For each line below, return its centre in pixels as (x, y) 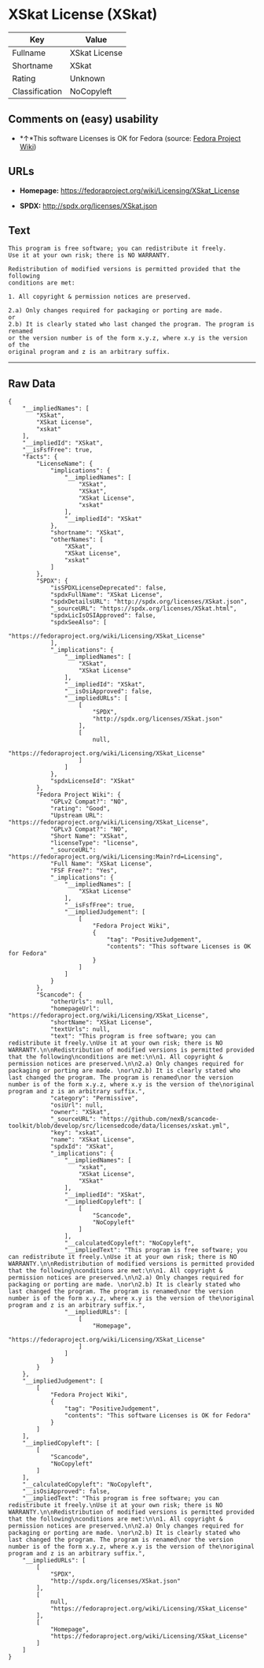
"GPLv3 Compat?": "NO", (89, 829)
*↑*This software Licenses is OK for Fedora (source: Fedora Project (130, 138)
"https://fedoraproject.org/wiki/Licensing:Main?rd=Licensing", (115, 857)
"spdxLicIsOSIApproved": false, (103, 616)
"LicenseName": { (64, 464)
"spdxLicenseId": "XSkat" (92, 781)
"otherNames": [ (77, 540)
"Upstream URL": (77, 816)
